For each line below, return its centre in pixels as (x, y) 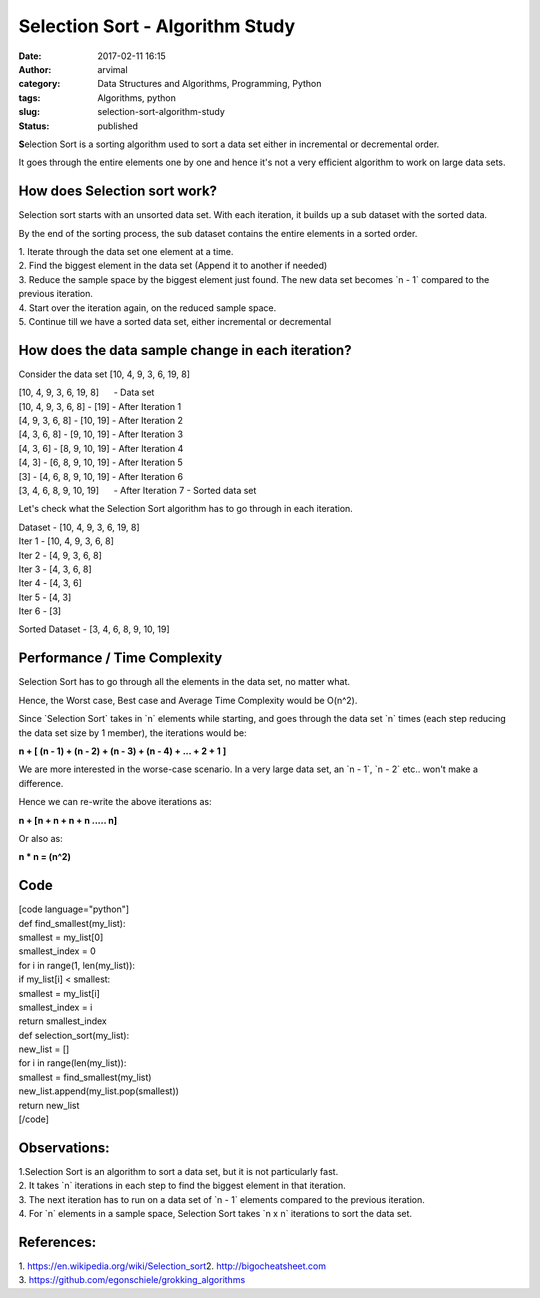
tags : (29, 97)
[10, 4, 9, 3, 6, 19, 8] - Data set (86, 392)
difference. (41, 783)
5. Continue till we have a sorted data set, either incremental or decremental (175, 321)
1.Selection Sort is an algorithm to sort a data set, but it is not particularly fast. (178, 1171)
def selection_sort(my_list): (74, 1035)
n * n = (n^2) (45, 857)
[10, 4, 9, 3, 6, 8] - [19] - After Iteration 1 (100, 406)
